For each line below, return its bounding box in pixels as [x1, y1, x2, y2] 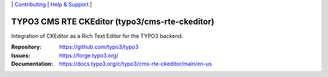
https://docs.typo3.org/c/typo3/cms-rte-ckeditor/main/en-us [59, 60, 212, 67]
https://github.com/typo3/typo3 [59, 43, 139, 51]
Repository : [11, 43, 42, 51]
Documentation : [11, 60, 53, 67]
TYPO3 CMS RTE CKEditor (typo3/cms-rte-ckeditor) [11, 16, 215, 26]
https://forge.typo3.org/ [59, 52, 118, 59]
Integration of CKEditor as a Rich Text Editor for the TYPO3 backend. [11, 32, 183, 39]
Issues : [11, 52, 30, 59]
